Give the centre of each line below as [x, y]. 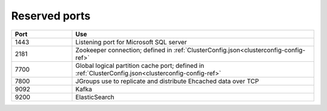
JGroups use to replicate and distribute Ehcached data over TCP [167, 81]
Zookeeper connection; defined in [124, 50]
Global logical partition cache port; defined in [140, 66]
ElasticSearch [95, 97]
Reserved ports [51, 16]
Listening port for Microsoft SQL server [131, 42]
